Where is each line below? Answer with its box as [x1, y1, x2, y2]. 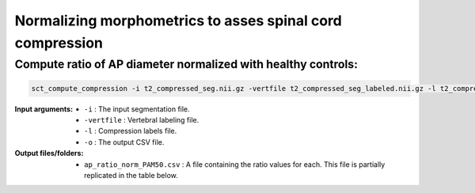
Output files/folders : [14, 149, 84, 158]
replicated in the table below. [84, 170, 178, 180]
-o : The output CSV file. [84, 137, 165, 146]
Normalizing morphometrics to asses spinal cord [14, 12, 342, 29]
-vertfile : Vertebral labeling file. [84, 115, 199, 124]
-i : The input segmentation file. [84, 104, 190, 114]
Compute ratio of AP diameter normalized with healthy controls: [14, 57, 358, 71]
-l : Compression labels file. [84, 127, 177, 136]
